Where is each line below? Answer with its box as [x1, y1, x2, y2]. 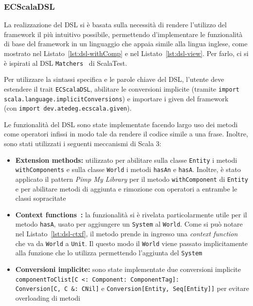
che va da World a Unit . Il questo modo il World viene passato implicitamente [15, 238, 248, 248]
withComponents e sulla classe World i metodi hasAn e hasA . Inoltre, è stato [15, 164, 241, 174]
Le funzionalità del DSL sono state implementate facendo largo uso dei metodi [4, 119, 238, 129]
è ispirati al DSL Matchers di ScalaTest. [4, 57, 127, 68]
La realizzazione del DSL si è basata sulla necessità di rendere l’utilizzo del [4, 19, 227, 30]
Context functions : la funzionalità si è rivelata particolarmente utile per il [15, 209, 247, 219]
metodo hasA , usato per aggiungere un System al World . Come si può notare [15, 219, 243, 229]
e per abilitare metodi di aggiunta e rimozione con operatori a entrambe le [15, 183, 237, 193]
